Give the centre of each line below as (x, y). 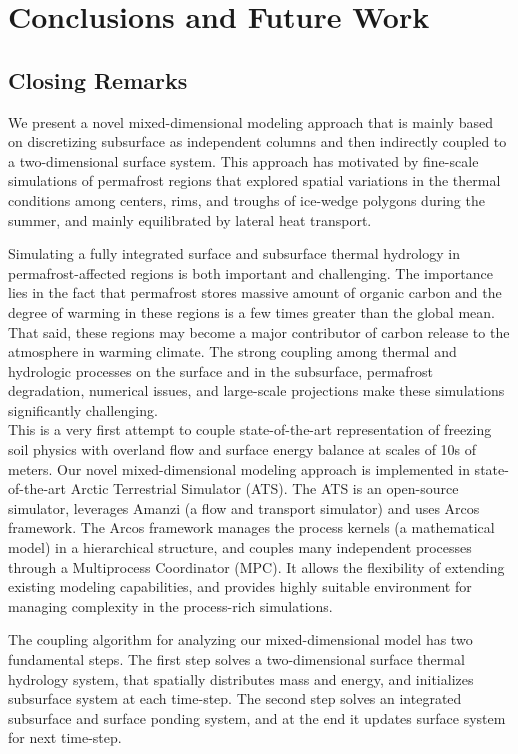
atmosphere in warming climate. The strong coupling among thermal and (232, 351)
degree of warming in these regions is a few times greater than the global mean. (251, 311)
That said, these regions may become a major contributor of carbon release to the (259, 331)
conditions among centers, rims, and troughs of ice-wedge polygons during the (246, 199)
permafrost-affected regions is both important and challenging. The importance (251, 272)
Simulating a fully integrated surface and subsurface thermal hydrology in (234, 253)
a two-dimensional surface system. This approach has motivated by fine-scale (243, 160)
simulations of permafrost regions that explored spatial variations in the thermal (254, 180)
